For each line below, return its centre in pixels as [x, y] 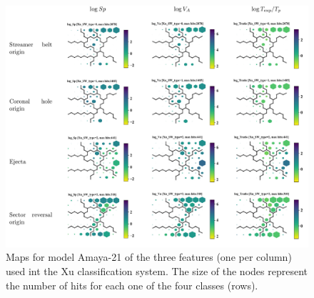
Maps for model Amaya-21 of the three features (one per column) [149, 257]
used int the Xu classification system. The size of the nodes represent [157, 271]
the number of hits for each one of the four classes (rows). [132, 285]
